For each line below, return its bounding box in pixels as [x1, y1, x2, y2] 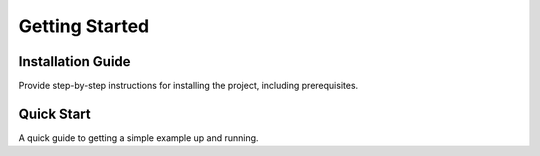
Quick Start [18, 105, 91, 122]
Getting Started [18, 15, 150, 37]
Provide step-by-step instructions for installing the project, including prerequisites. [18, 80, 359, 92]
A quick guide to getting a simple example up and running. [18, 131, 259, 144]
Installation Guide [18, 53, 131, 70]
